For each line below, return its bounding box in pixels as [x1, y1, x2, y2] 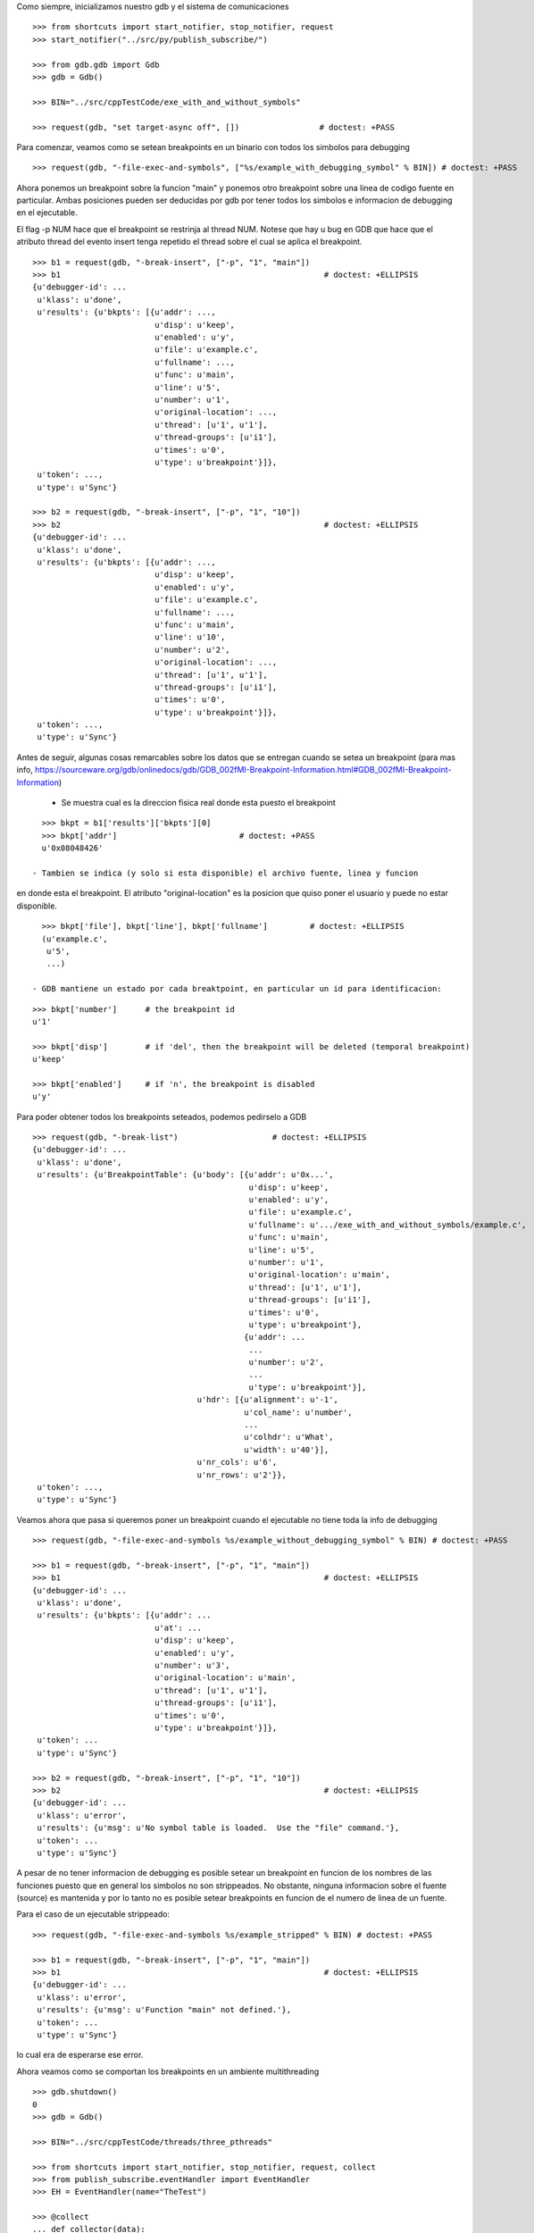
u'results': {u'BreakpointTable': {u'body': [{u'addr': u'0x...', [37, 1170, 334, 1180]
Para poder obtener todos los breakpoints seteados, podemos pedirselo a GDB [16, 1111, 307, 1122]
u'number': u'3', [154, 1660, 231, 1670]
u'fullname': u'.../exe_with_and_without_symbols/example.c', [248, 1219, 527, 1230]
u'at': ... [154, 1622, 203, 1633]
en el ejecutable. [16, 207, 78, 218]
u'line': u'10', [154, 632, 226, 642]
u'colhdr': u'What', [244, 1432, 334, 1443]
